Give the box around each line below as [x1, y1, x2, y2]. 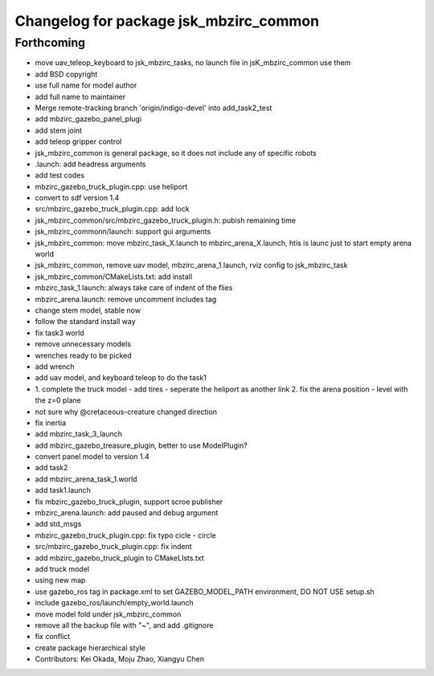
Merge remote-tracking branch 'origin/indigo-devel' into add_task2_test [35, 103, 272, 113]
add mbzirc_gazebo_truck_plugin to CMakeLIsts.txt [35, 553, 204, 563]
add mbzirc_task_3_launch [35, 429, 123, 439]
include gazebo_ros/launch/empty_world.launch [35, 598, 194, 608]
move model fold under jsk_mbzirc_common [35, 609, 182, 619]
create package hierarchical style [35, 643, 146, 653]
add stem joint [35, 125, 83, 135]
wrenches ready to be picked [35, 350, 132, 360]
